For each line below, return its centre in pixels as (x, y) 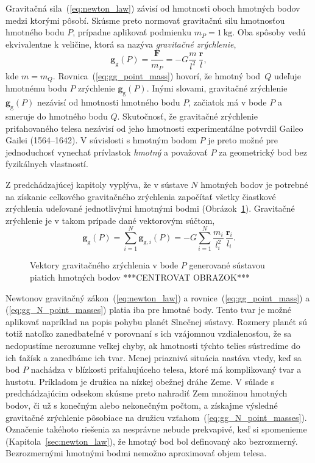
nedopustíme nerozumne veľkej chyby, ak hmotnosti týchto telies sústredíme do (153, 345)
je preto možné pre (243, 140)
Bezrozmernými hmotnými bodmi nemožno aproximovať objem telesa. (136, 453)
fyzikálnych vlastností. (47, 164)
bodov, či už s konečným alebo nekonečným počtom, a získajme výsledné (142, 405)
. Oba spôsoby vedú (269, 32)
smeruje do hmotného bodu (57, 116)
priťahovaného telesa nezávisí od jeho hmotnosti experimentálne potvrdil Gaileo (154, 128)
